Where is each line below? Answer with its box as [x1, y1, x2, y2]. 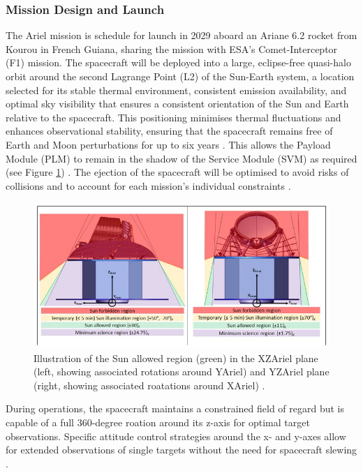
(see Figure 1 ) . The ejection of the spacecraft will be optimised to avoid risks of [6, 165, 349, 179]
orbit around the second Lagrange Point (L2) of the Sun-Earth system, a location [6, 69, 355, 83]
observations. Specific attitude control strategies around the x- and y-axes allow [6, 428, 346, 443]
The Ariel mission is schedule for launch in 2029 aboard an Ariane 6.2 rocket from [6, 28, 357, 43]
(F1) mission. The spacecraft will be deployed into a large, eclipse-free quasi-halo [6, 55, 351, 70]
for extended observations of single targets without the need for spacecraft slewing [6, 442, 357, 457]
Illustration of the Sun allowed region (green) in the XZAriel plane [34, 350, 318, 365]
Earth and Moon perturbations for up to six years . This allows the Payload [6, 137, 331, 151]
